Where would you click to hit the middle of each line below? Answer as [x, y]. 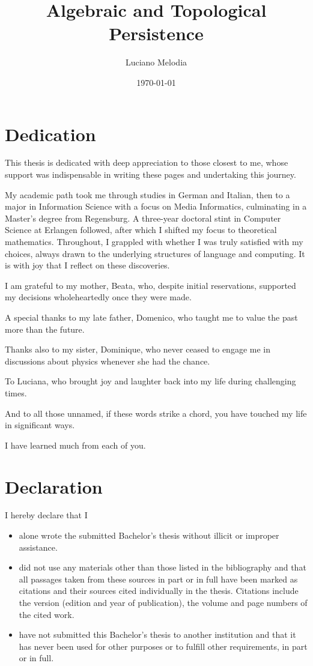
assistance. [38, 547]
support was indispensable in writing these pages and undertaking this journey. [150, 174]
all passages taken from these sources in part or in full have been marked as [158, 579]
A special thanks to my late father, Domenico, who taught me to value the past [151, 317]
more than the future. [45, 329]
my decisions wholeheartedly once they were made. [98, 297]
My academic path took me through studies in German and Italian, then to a [147, 194]
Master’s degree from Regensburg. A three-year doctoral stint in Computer [143, 218]
